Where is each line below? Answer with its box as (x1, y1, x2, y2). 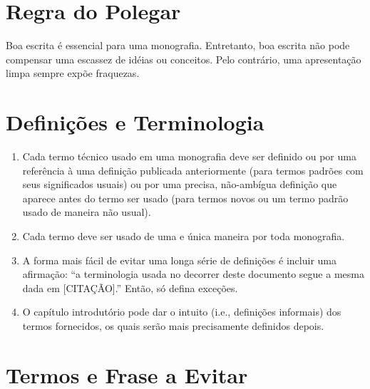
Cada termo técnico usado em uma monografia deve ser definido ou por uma (22, 149, 356, 164)
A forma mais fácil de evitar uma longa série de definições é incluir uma (22, 252, 336, 267)
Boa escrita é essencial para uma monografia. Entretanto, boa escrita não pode (6, 38, 350, 53)
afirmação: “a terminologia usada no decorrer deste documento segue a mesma (22, 266, 364, 281)
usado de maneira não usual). (22, 204, 151, 219)
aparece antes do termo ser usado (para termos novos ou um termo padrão (22, 190, 349, 205)
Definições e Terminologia (6, 108, 264, 137)
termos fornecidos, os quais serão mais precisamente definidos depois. (22, 318, 324, 333)
